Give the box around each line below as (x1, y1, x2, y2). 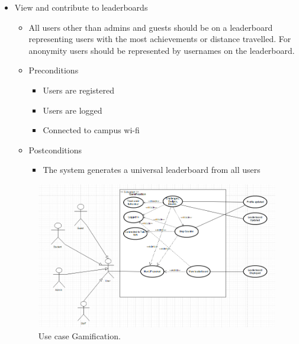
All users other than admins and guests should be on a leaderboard (28, 21, 273, 33)
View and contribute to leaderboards (14, 1, 148, 13)
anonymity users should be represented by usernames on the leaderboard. (28, 44, 295, 56)
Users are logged (43, 104, 102, 116)
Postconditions (28, 143, 82, 156)
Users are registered (43, 83, 114, 96)
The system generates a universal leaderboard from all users (43, 163, 261, 176)
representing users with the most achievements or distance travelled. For (28, 33, 291, 45)
